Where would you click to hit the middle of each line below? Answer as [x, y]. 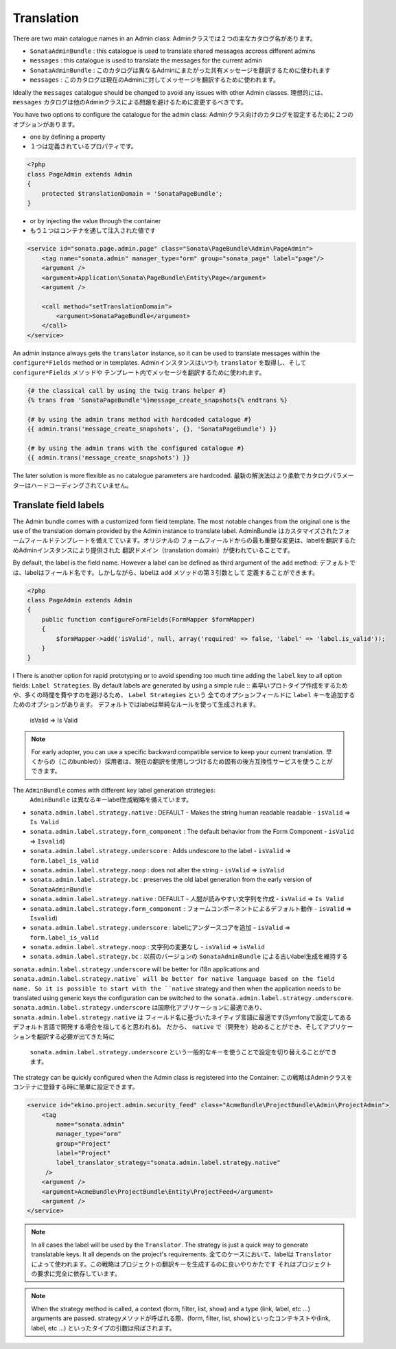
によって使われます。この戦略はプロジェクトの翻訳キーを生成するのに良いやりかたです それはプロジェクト [182, 1264]
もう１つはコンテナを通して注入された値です [93, 231]
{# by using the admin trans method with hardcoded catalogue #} [139, 419]
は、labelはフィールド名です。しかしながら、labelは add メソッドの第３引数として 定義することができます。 [166, 572]
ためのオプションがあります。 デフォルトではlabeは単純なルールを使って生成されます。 [136, 705]
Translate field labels [58, 505]
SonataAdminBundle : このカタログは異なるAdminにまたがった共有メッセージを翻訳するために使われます [180, 70]
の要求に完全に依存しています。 [76, 1273]
